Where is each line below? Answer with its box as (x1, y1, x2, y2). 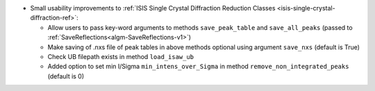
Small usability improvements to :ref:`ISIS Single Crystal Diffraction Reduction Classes (30, 4, 276, 12)
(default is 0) (47, 72, 85, 80)
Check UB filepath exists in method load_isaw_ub (47, 52, 194, 60)
